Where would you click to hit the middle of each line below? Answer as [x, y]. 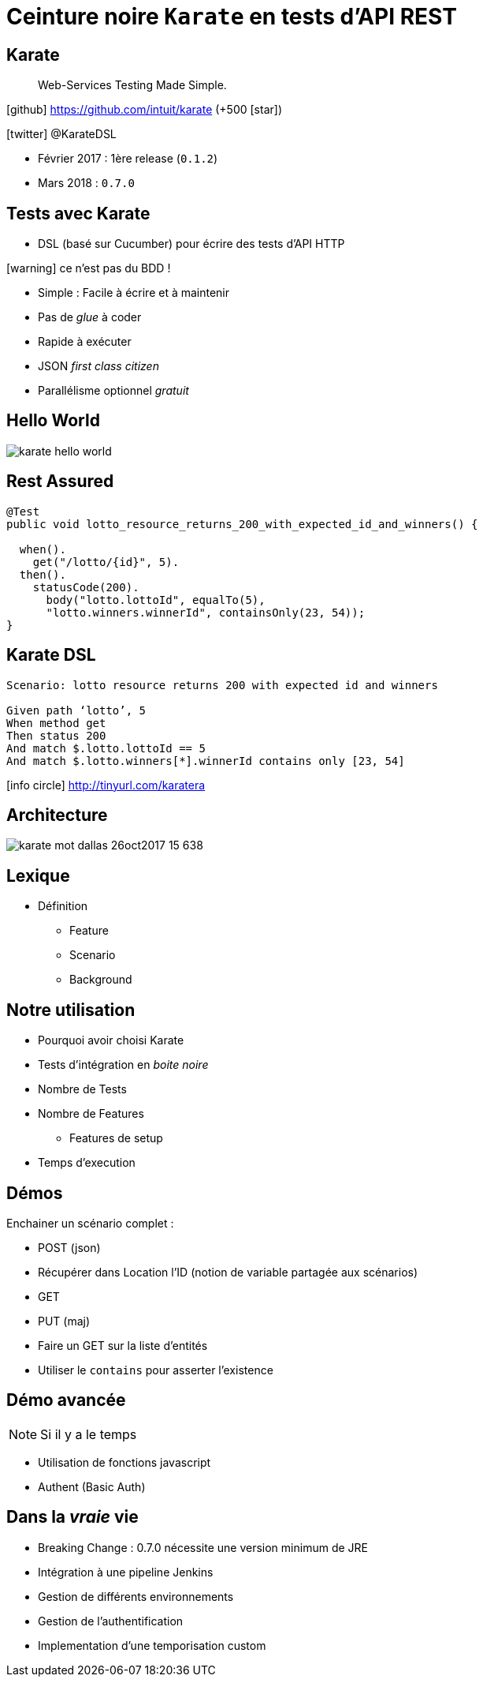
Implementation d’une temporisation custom [152, 1645]
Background [101, 980]
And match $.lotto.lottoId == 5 [106, 748]
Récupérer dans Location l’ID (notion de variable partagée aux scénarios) [228, 1272]
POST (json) [69, 1247]
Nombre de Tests [82, 1089]
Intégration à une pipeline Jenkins [126, 1572]
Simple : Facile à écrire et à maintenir [134, 293]
